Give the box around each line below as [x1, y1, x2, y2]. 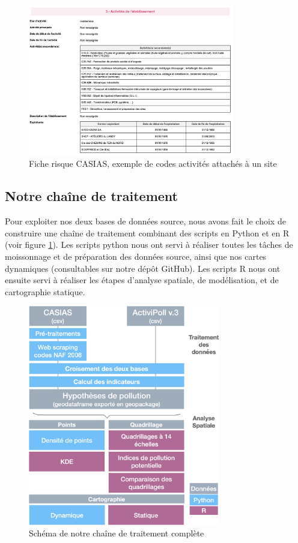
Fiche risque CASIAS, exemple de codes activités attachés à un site [29, 157, 277, 170]
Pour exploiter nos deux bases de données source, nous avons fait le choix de [5, 215, 286, 227]
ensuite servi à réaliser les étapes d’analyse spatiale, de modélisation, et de [5, 274, 279, 286]
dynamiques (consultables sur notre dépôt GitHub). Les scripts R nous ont [5, 262, 281, 274]
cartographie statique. [5, 285, 85, 298]
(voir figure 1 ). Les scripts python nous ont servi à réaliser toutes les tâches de [5, 238, 293, 251]
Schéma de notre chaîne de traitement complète [29, 527, 204, 539]
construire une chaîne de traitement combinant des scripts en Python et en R [5, 226, 290, 239]
